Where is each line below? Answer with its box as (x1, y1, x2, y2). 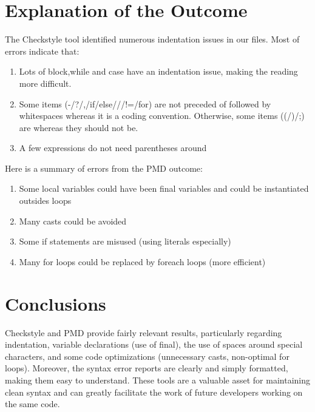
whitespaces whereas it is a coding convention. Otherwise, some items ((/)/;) (19, 109, 305, 122)
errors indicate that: (5, 44, 80, 57)
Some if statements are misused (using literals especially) (19, 235, 231, 248)
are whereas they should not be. (19, 121, 138, 133)
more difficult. (19, 76, 72, 89)
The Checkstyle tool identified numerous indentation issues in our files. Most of (5, 33, 300, 46)
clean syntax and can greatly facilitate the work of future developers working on (5, 385, 303, 398)
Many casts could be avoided (19, 214, 127, 227)
